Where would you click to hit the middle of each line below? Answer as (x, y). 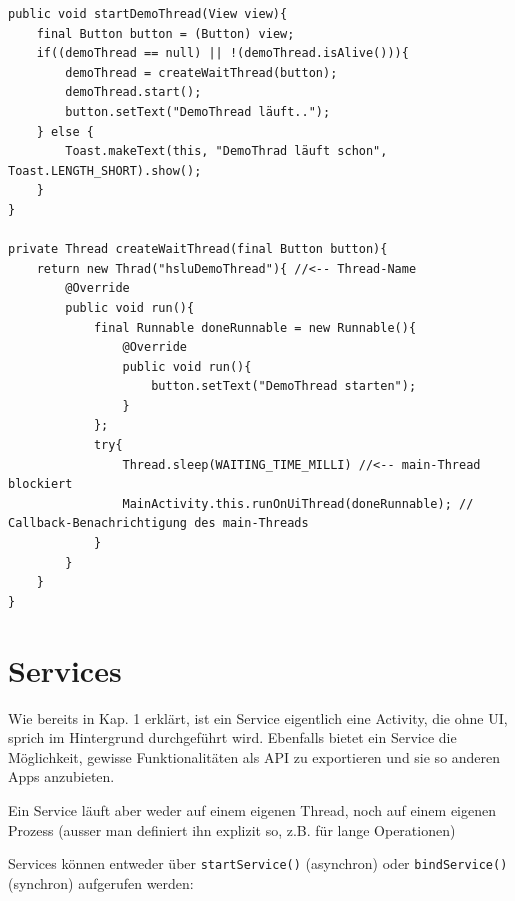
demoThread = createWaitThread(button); (201, 72)
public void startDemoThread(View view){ (148, 14)
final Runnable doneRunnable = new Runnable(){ (255, 327)
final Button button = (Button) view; (165, 33)
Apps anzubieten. (61, 776)
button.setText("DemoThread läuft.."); (198, 111)
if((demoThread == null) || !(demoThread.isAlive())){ (222, 53)
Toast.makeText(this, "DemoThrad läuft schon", (226, 151)
